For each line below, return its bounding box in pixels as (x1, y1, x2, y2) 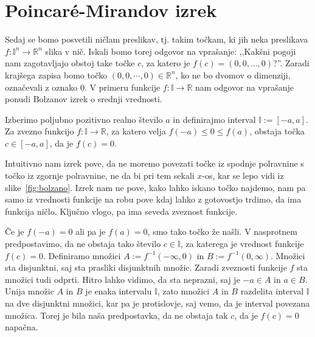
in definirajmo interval (173, 113, 256, 125)
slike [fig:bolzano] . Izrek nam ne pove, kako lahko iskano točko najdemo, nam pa (5, 181, 306, 193)
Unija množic (5, 285, 54, 297)
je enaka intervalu (85, 285, 152, 297)
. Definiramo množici (43, 249, 121, 262)
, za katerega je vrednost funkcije (180, 237, 304, 250)
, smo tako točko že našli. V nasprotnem (147, 225, 297, 238)
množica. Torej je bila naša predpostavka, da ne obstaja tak (5, 308, 228, 321)
